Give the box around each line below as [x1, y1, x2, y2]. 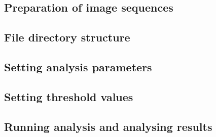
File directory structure [4, 29, 130, 45]
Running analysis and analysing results [4, 118, 212, 134]
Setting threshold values [4, 88, 133, 104]
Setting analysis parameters [4, 59, 152, 74]
